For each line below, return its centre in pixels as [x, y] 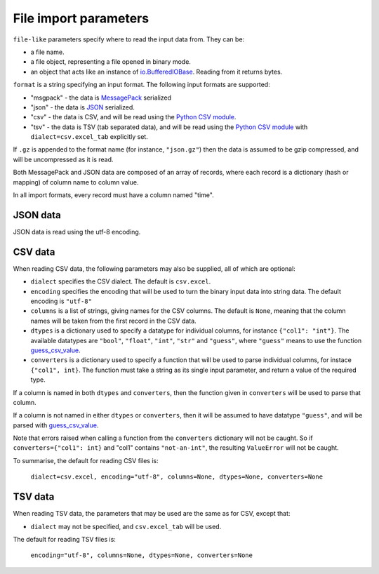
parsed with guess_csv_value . [56, 425]
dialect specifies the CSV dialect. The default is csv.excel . [121, 281]
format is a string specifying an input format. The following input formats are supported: [141, 85]
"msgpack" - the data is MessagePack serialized [101, 98]
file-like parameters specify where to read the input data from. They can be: [129, 39]
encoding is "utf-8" [61, 301]
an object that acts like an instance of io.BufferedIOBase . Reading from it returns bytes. [157, 72]
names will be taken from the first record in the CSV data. [113, 321]
